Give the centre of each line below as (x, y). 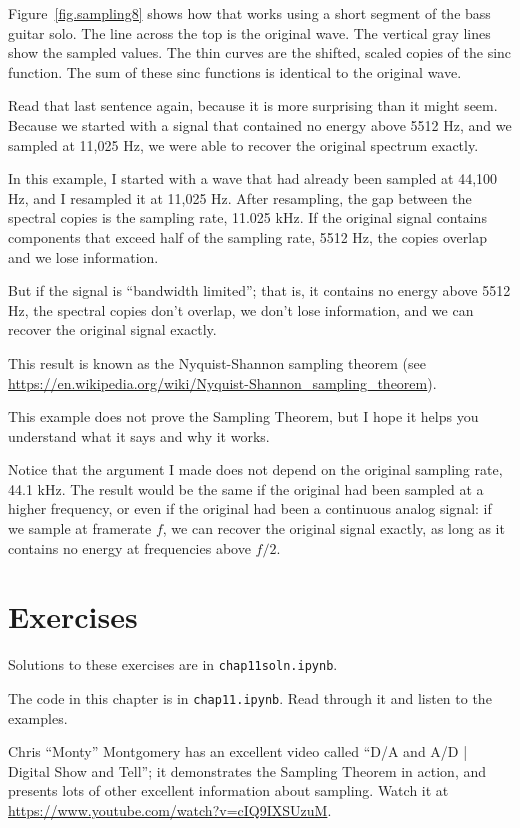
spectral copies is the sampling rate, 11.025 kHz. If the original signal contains (247, 217)
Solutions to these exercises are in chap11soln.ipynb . (173, 664)
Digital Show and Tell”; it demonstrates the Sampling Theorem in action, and (247, 770)
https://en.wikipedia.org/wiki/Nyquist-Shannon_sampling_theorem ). (222, 382)
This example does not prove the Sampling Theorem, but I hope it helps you (243, 416)
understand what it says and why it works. (139, 435)
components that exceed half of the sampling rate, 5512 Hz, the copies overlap (247, 236)
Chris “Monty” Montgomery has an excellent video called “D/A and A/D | (238, 751)
